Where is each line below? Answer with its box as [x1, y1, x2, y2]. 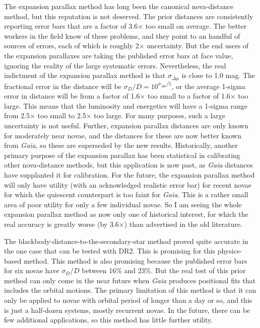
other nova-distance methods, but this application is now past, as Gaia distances [4, 159, 253, 170]
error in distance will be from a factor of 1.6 [4, 91, 140, 101]
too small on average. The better [145, 21, 247, 31]
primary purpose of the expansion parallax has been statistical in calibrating [4, 149, 240, 160]
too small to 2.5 [37, 110, 86, 121]
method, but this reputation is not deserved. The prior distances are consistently [4, 11, 253, 21]
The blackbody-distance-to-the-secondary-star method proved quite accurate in [4, 235, 248, 246]
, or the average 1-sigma [171, 80, 246, 91]
